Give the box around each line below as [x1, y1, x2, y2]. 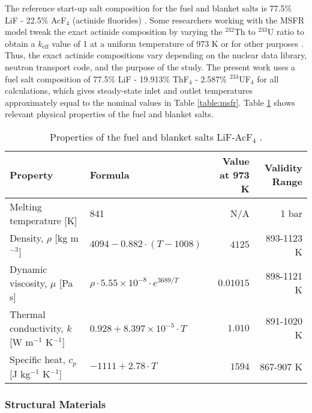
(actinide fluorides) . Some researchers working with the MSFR [72, 13, 305, 26]
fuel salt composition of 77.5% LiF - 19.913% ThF [5, 72, 189, 85]
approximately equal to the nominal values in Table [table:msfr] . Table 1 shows [5, 96, 295, 108]
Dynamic [10, 262, 47, 276]
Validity [264, 161, 302, 175]
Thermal [10, 307, 46, 321]
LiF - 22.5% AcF [5, 13, 67, 26]
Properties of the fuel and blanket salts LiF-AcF [50, 129, 253, 144]
